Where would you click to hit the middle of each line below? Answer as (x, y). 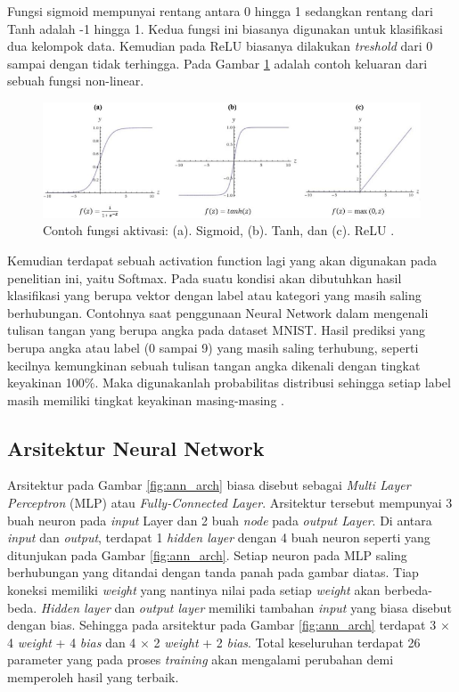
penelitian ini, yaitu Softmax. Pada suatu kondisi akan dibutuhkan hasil (205, 277)
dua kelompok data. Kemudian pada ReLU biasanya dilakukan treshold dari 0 (220, 46)
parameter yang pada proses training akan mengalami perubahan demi (201, 659)
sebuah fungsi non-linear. (76, 81)
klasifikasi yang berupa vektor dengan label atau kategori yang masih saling (214, 295)
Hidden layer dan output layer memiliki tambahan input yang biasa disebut (246, 607)
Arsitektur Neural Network (136, 448)
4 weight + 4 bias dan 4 (72, 642)
